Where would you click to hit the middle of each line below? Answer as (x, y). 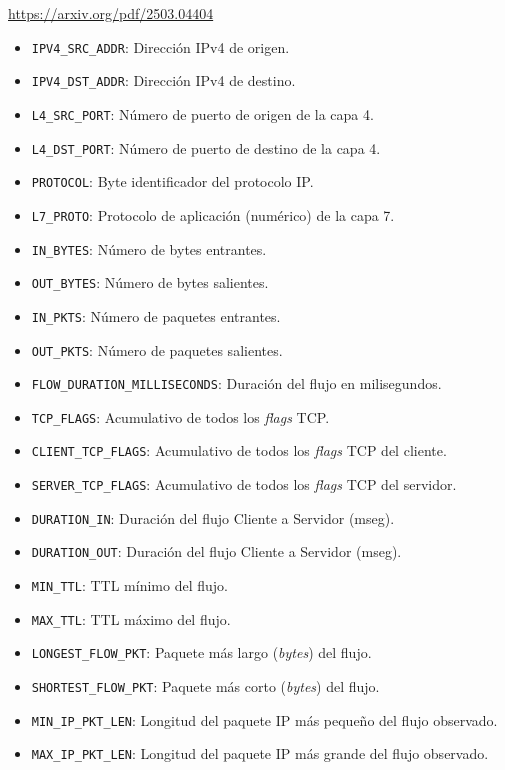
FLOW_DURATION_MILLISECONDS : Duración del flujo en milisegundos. (236, 383)
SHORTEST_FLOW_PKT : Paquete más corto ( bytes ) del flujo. (205, 686)
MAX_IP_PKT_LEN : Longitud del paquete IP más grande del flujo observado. (260, 753)
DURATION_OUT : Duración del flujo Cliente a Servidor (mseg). (216, 551)
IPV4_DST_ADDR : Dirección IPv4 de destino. (163, 80)
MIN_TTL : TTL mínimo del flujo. (129, 585)
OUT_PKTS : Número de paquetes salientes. (157, 349)
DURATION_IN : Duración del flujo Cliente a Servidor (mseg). (213, 517)
